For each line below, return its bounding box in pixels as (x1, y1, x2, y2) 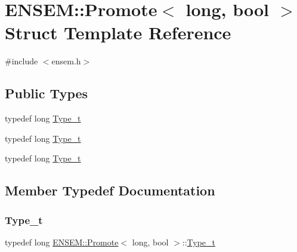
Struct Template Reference (5, 20, 231, 45)
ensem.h (51, 55, 81, 67)
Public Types (5, 84, 88, 102)
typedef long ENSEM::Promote (5, 235, 119, 248)
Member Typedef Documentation (5, 181, 215, 200)
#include (5, 55, 38, 67)
